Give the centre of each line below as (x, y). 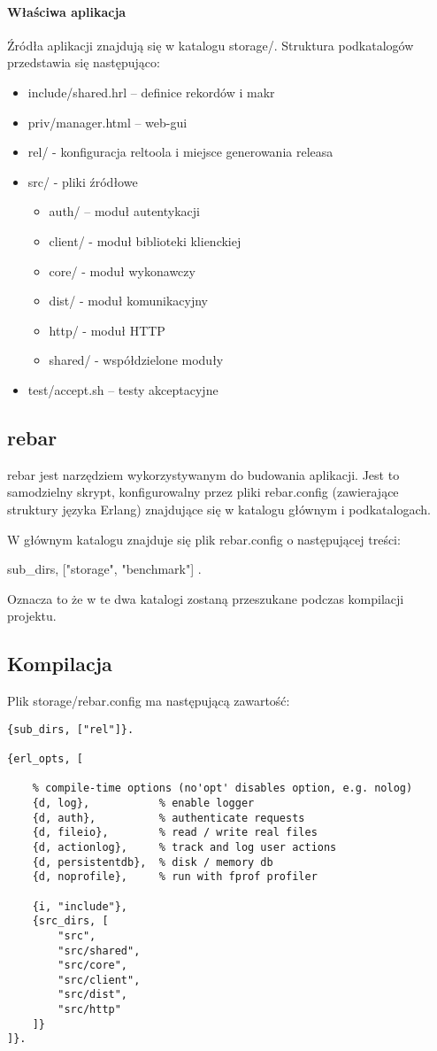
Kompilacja (60, 664)
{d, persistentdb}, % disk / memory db (153, 862)
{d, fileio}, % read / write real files (175, 833)
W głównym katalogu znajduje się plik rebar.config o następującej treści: (204, 539)
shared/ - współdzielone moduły (136, 360)
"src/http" (89, 1010)
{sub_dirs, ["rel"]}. (71, 729)
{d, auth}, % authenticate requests (169, 818)
